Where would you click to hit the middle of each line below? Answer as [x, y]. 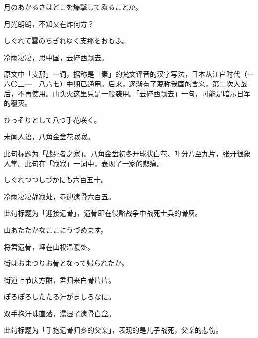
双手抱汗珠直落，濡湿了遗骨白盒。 [60, 313]
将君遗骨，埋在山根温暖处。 [49, 246]
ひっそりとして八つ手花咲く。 [53, 120]
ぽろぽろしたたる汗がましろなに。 [60, 296]
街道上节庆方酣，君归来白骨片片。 [60, 280]
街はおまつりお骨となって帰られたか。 [66, 263]
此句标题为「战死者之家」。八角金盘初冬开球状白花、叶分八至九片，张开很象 [127, 153]
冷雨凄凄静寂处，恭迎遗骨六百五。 [60, 196]
